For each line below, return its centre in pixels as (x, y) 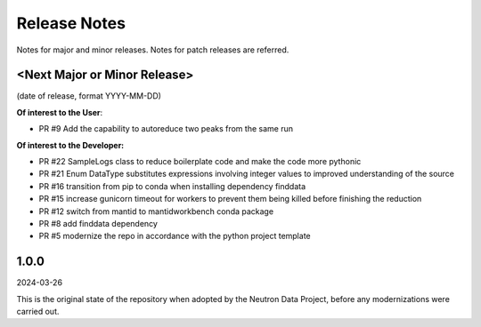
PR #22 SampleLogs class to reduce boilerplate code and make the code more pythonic (200, 162)
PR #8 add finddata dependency (98, 223)
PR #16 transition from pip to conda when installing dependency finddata (172, 186)
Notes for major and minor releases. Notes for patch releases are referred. (153, 50)
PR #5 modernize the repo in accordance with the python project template (175, 236)
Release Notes (71, 23)
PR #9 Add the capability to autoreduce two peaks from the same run (166, 129)
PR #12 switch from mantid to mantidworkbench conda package (156, 211)
